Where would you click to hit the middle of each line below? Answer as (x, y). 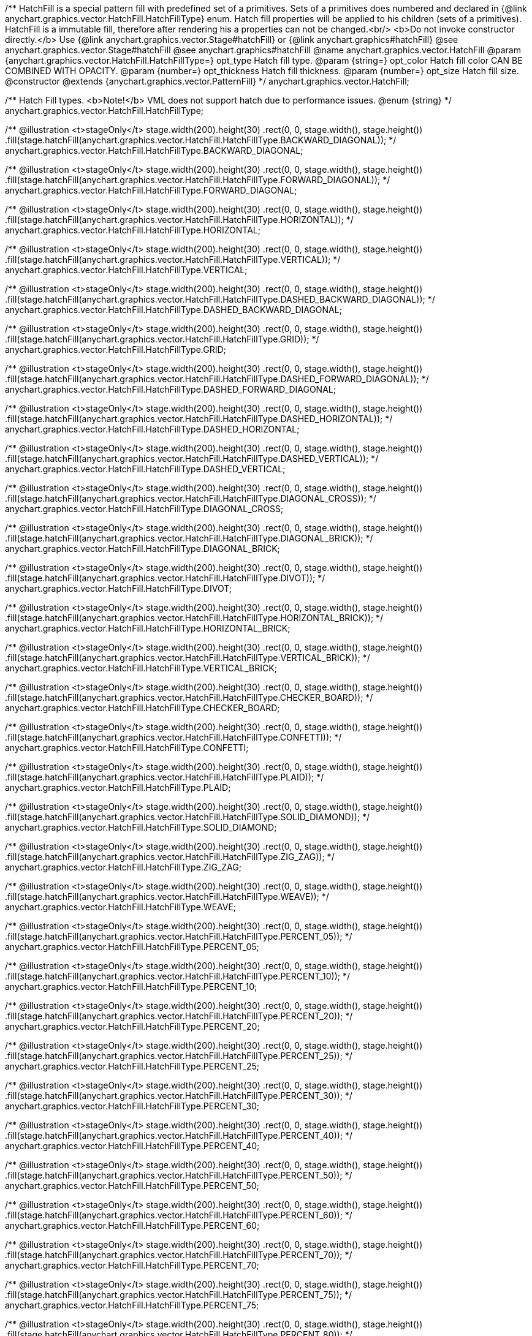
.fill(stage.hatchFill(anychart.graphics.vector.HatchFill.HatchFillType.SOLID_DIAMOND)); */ (188, 817)
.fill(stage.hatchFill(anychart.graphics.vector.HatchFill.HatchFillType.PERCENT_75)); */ (179, 1295)
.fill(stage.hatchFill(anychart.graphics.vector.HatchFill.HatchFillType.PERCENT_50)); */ (179, 1175)
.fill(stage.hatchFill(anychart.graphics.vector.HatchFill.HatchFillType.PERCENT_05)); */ (179, 936)
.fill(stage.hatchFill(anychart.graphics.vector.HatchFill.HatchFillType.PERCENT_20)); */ (179, 1016)
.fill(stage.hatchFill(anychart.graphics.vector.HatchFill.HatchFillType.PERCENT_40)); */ (179, 1135)
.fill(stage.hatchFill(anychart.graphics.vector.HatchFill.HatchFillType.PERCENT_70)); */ (179, 1255)
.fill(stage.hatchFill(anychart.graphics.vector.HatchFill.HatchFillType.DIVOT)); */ (165, 578)
